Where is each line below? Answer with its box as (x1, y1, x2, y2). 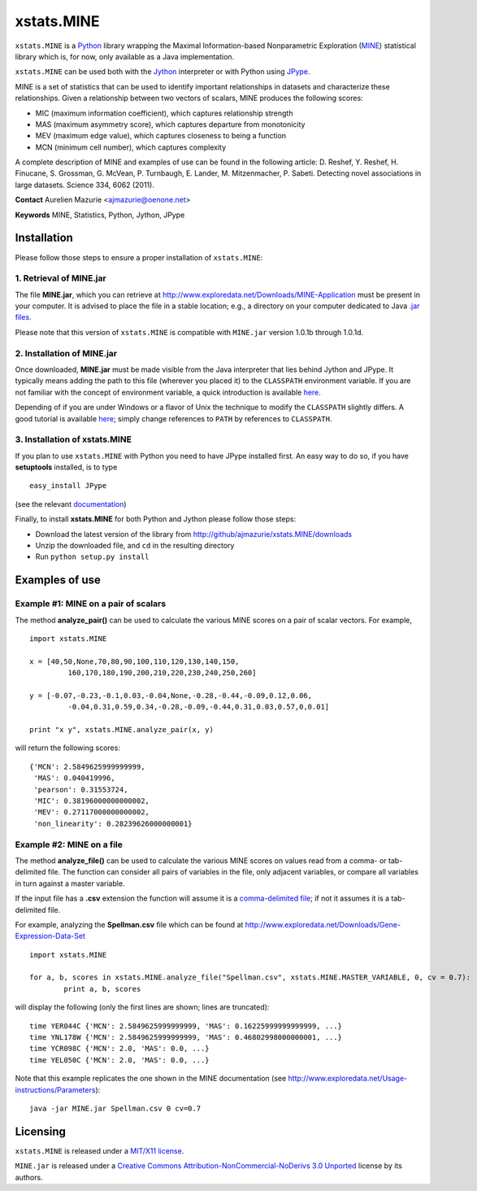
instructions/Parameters (15, 1084, 96, 1094)
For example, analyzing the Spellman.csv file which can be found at (15, 919, 244, 929)
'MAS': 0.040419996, (33, 774, 115, 783)
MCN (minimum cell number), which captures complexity (35, 142, 227, 152)
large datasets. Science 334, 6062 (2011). (15, 180, 154, 190)
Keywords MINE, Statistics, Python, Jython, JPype (15, 210, 185, 220)
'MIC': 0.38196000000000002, (33, 796, 150, 805)
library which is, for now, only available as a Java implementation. (15, 51, 235, 61)
